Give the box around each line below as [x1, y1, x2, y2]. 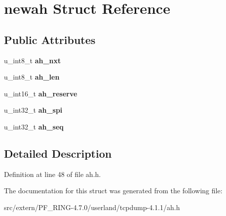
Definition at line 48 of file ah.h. [4, 169, 101, 179]
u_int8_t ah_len [4, 72, 60, 82]
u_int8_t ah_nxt [4, 55, 61, 65]
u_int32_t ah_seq [4, 121, 64, 131]
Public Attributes [4, 32, 96, 47]
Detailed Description [4, 145, 112, 161]
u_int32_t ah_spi [4, 105, 63, 115]
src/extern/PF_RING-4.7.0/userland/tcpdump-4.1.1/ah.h [4, 202, 180, 212]
